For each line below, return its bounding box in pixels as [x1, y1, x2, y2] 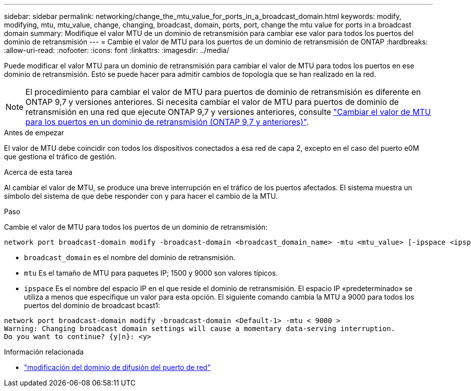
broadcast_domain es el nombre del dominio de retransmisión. [24, 253, 235, 262]
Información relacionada [4, 348, 84, 356]
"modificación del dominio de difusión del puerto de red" [24, 363, 211, 372]
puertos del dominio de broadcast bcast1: [24, 301, 160, 310]
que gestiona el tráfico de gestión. [4, 152, 117, 161]
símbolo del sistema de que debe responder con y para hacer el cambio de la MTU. [4, 192, 278, 200]
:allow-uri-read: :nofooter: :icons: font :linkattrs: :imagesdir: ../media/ [4, 46, 230, 54]
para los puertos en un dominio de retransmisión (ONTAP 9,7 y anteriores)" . [25, 117, 309, 127]
